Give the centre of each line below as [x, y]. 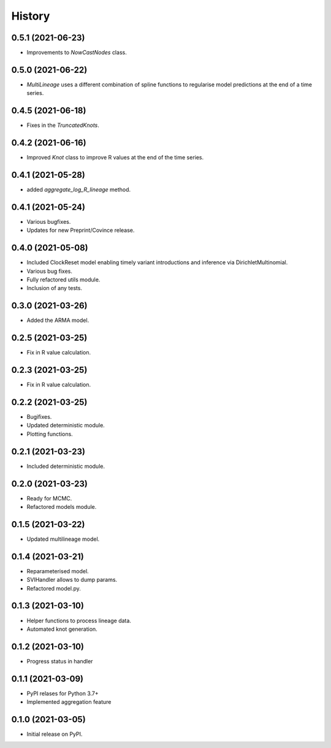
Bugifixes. [39, 417]
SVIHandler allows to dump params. [72, 580]
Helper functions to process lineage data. [79, 620]
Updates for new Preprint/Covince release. [81, 231]
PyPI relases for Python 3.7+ [63, 693]
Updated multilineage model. [63, 539]
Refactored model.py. [54, 588]
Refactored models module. [62, 507]
